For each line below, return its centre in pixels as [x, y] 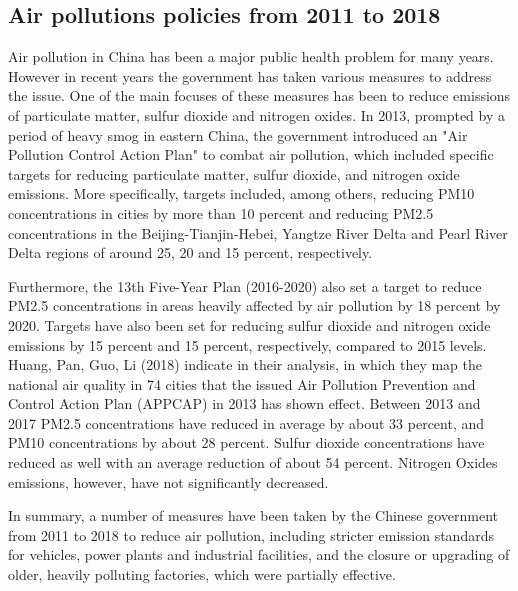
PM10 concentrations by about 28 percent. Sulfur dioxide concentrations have [246, 442]
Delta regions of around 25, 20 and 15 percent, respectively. [190, 252]
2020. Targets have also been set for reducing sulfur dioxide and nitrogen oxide [249, 324]
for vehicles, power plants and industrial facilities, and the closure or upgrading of [259, 554]
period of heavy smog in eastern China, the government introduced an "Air [238, 134]
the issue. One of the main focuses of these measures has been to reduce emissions [259, 95]
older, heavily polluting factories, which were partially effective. [202, 574]
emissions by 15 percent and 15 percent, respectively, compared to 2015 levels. [247, 344]
